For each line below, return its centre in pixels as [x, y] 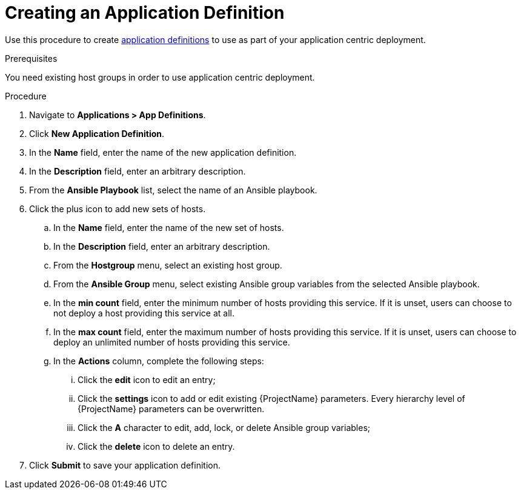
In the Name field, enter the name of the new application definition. [163, 152]
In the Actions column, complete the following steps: [159, 361]
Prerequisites [31, 58]
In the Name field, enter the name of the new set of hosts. [169, 227]
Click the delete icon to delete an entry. [156, 446]
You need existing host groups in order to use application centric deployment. [160, 77]
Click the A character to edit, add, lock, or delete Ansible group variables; [224, 427]
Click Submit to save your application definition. [125, 465]
